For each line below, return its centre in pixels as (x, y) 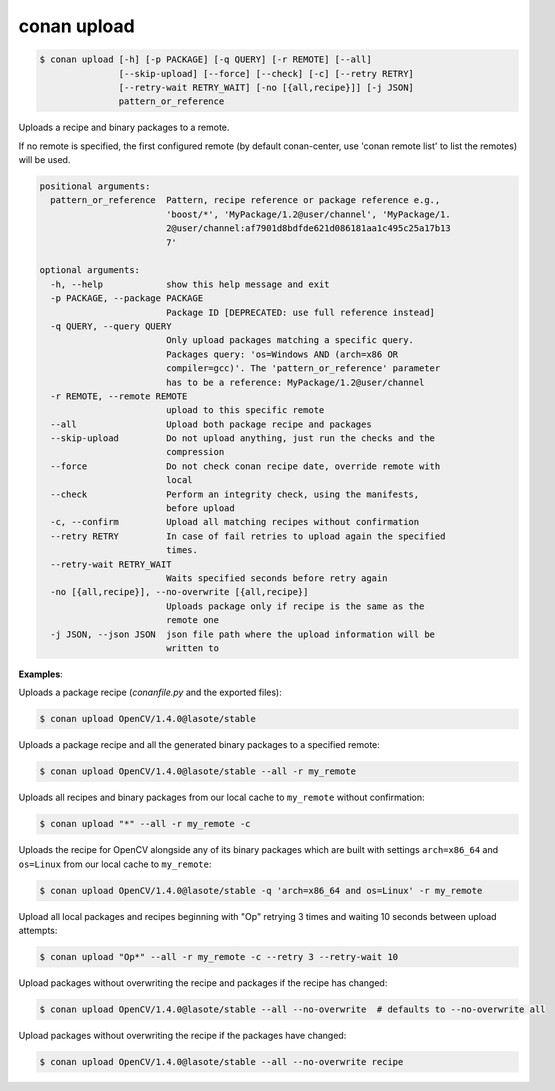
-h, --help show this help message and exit (190, 284)
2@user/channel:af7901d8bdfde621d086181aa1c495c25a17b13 (308, 228)
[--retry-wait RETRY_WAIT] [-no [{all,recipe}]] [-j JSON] (266, 87)
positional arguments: (95, 186)
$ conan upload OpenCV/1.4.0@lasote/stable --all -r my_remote (198, 771)
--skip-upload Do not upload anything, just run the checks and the (242, 438)
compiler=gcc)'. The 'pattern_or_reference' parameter (303, 368)
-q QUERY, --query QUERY (111, 326)
